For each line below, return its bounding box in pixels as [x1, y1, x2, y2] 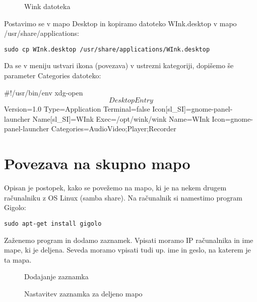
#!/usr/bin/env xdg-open [4, 87, 83, 97]
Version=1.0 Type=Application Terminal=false [4, 104, 150, 114]
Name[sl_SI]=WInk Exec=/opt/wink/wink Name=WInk [32, 113, 210, 124]
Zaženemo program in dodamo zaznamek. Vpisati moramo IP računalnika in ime [4, 234, 253, 245]
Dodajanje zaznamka [24, 271, 89, 282]
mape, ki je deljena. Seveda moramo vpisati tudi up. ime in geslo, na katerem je [4, 244, 251, 255]
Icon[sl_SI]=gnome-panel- [152, 104, 233, 114]
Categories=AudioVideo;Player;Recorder [51, 123, 176, 134]
